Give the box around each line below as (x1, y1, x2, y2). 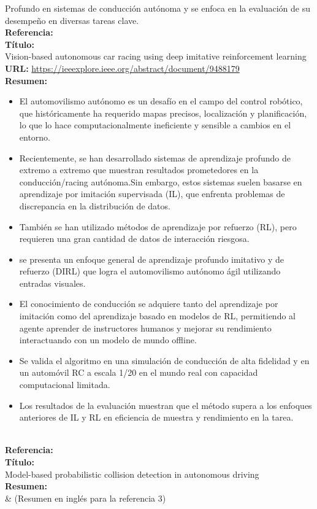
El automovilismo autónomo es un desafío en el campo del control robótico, (19, 95, 303, 107)
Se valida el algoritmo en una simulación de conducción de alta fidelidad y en (19, 354, 310, 367)
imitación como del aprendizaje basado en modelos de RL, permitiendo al (19, 309, 296, 322)
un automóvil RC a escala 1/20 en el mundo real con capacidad (19, 366, 258, 379)
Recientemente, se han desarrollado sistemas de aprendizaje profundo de (19, 151, 291, 164)
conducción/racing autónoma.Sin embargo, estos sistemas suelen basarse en (19, 175, 302, 188)
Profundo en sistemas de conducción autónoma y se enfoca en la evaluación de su (5, 2, 310, 14)
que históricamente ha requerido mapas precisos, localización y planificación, (19, 106, 307, 119)
